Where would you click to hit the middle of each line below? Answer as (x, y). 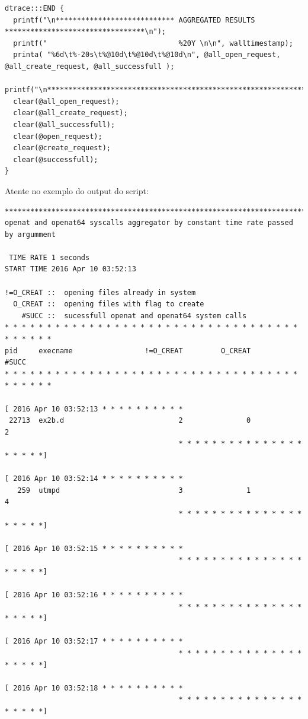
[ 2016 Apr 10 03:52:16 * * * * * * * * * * (94, 595)
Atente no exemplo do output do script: (77, 190)
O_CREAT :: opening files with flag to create (109, 304)
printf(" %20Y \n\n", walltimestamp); (153, 43)
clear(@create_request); (62, 148)
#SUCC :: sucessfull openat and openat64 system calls (134, 316)
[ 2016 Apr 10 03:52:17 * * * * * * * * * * (94, 642)
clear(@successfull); (56, 159)
